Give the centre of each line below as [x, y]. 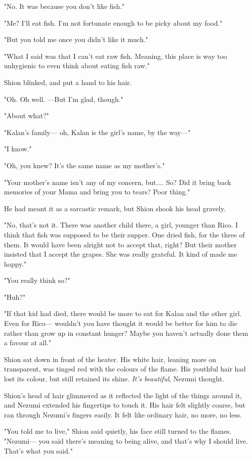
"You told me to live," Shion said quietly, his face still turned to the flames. [118, 431]
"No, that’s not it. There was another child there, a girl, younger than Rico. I [121, 225]
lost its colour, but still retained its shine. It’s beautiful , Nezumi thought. [114, 379]
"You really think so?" [37, 280]
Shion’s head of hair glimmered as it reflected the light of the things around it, [123, 395]
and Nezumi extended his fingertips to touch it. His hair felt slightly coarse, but [125, 405]
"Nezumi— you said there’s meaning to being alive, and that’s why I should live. [126, 441]
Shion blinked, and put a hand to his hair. [68, 82]
